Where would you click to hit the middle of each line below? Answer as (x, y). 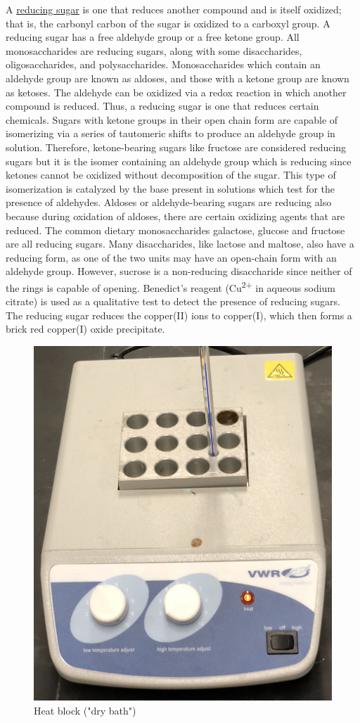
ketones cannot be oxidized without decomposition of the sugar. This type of (171, 175)
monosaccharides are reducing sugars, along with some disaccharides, (154, 50)
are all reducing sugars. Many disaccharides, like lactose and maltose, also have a (180, 244)
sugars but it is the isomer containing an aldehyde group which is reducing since (179, 161)
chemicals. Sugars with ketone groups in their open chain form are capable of (172, 119)
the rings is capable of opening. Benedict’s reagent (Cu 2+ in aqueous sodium (171, 286)
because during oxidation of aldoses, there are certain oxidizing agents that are (175, 216)
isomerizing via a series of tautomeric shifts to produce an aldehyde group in (171, 133)
